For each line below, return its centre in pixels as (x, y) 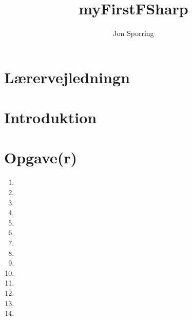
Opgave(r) (41, 157)
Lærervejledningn (67, 77)
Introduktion (51, 117)
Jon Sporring (133, 33)
